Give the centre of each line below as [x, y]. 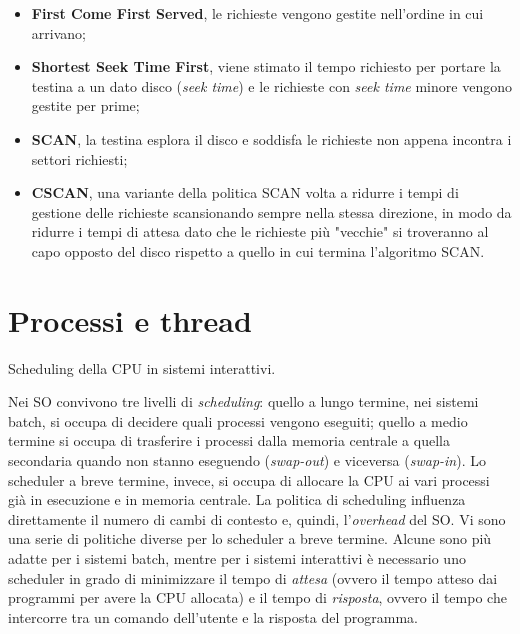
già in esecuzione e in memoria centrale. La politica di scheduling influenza [237, 499]
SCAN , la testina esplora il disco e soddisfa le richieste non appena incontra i [271, 138]
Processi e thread [130, 319]
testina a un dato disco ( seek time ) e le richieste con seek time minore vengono [271, 85]
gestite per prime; [85, 105]
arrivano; [58, 32]
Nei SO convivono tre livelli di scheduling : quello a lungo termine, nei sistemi [243, 401]
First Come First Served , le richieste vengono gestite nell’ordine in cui [257, 13]
